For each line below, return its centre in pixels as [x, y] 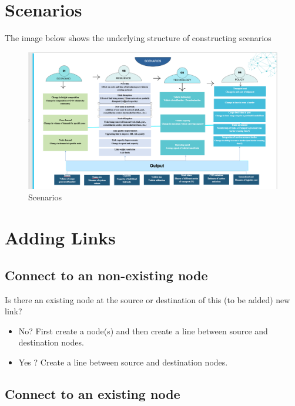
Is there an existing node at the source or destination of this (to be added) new [147, 299]
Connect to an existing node [93, 393]
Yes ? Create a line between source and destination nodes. [123, 362]
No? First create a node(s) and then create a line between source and [143, 330]
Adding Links [60, 238]
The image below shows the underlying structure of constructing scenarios [138, 38]
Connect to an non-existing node [106, 275]
